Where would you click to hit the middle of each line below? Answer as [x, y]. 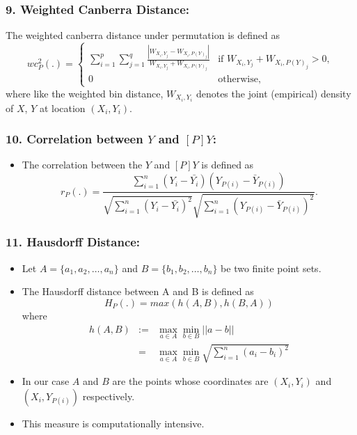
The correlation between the [82, 165]
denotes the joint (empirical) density [273, 93]
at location [62, 108]
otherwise [238, 80]
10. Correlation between [74, 139]
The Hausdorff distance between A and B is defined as [138, 291]
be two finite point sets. [271, 268]
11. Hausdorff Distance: [73, 242]
